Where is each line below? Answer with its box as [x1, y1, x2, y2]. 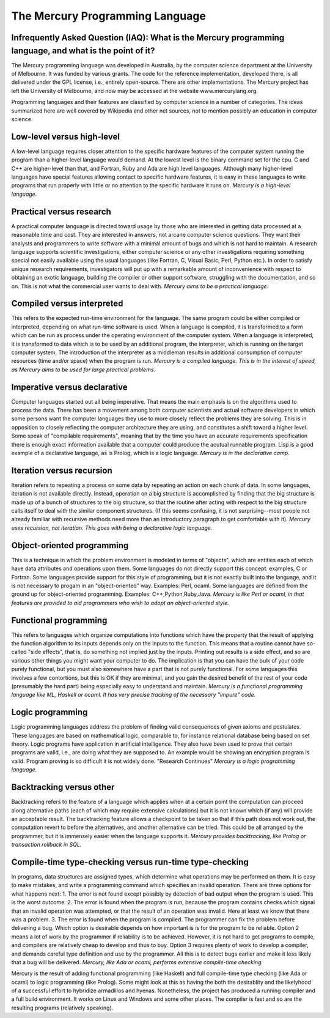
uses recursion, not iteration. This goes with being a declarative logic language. [11, 524, 213, 532]
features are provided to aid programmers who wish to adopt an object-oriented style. [11, 599, 229, 606]
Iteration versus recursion [11, 465, 112, 475]
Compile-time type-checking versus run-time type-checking [11, 856, 249, 867]
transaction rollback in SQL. [11, 841, 82, 849]
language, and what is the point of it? [11, 45, 155, 56]
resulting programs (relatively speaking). [11, 1004, 114, 1011]
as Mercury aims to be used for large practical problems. [11, 366, 156, 373]
